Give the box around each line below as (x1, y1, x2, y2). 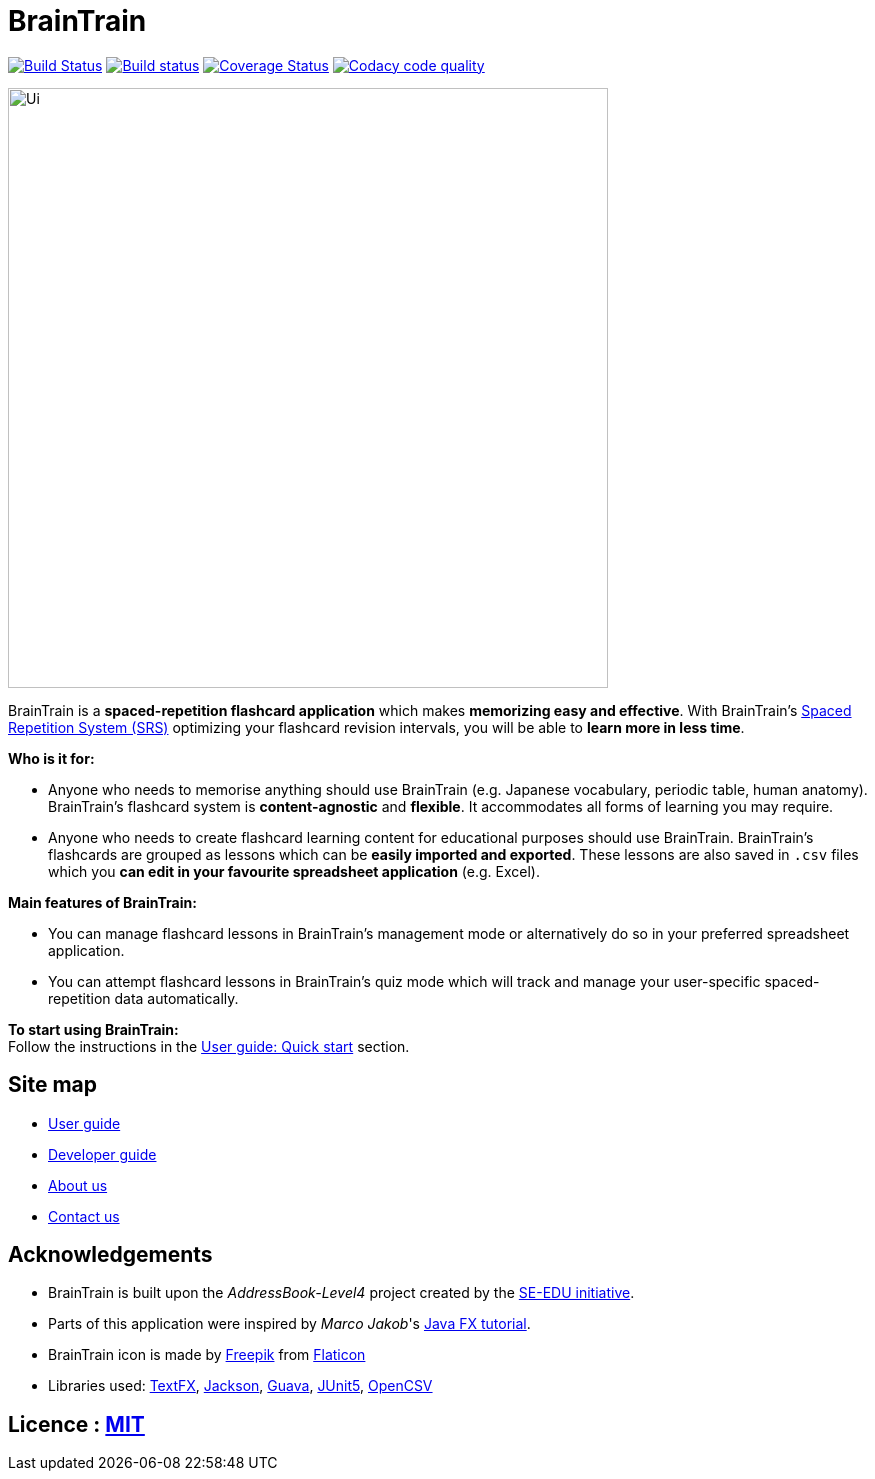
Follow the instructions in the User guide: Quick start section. (8, 1037, 410, 1055)
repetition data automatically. (48, 989, 239, 1007)
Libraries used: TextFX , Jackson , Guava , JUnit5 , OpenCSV (48, 1377, 433, 1395)
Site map (8, 1072, 98, 1098)
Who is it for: (8, 749, 95, 767)
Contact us (48, 1207, 120, 1225)
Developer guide (48, 1145, 157, 1163)
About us (48, 1176, 108, 1194)
